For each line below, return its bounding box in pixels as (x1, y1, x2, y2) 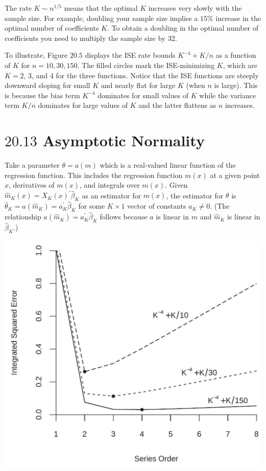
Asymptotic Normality (42, 130, 205, 151)
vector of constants (127, 200, 186, 211)
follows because (100, 211, 148, 222)
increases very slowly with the (148, 3, 242, 13)
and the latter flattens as (138, 100, 216, 110)
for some (78, 200, 105, 211)
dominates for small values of (98, 89, 189, 100)
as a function (215, 50, 256, 60)
